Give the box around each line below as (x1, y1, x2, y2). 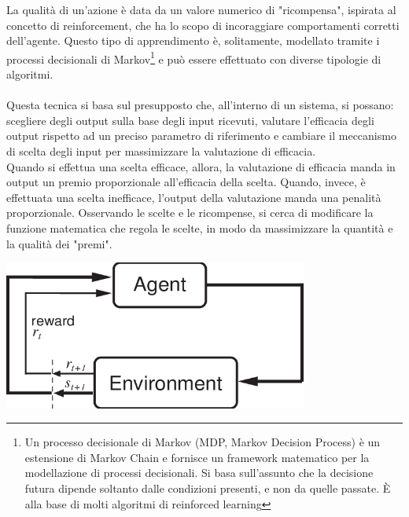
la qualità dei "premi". (6, 235, 112, 251)
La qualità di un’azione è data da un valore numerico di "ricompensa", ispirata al (6, 2, 396, 17)
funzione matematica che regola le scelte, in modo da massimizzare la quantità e (6, 219, 393, 236)
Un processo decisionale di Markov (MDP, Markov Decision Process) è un (24, 434, 381, 450)
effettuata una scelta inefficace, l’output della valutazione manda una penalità (6, 189, 381, 205)
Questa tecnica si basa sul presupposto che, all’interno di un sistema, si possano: (6, 97, 394, 113)
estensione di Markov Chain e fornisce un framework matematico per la (24, 449, 370, 465)
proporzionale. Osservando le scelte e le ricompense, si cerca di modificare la (6, 204, 374, 221)
